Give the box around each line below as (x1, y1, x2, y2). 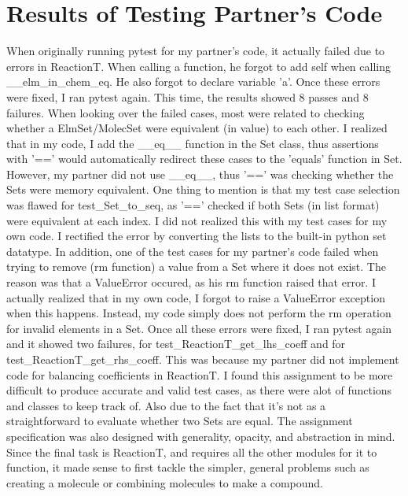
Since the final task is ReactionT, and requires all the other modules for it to (6, 443, 377, 460)
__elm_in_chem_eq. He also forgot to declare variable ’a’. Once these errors (6, 73, 380, 90)
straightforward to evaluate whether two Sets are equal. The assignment (6, 413, 353, 429)
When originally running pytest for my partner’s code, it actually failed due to (6, 43, 385, 59)
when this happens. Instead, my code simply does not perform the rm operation (6, 305, 391, 321)
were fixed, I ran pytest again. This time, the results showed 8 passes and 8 (6, 88, 369, 105)
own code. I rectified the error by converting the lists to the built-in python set (6, 228, 387, 244)
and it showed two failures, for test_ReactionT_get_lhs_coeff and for (6, 335, 346, 352)
